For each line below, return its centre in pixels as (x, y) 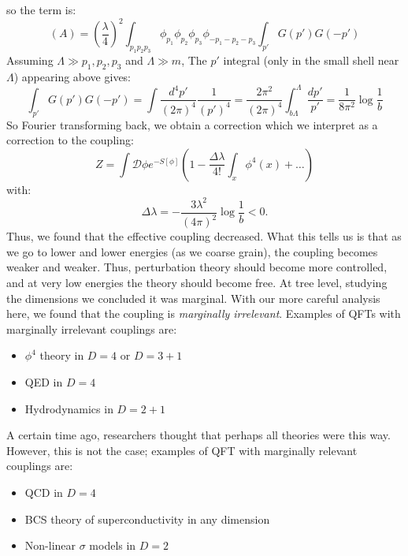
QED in (44, 381)
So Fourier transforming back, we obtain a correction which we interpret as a (192, 124)
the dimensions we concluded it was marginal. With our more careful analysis (193, 298)
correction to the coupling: (70, 140)
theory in (62, 355)
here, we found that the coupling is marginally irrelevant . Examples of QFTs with (204, 313)
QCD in (44, 492)
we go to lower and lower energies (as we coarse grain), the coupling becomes (192, 251)
